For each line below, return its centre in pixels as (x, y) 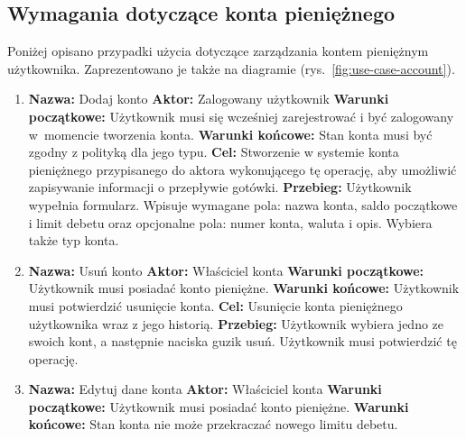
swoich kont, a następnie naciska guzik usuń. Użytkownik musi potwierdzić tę (242, 341)
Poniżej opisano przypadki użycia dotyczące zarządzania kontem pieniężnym (218, 51)
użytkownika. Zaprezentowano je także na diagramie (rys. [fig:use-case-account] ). (231, 68)
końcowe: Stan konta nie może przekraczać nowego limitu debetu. (213, 424)
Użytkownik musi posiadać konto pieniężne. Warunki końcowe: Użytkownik (244, 288)
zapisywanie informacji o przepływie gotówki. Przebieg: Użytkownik (220, 187)
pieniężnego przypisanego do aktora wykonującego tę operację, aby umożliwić (242, 169)
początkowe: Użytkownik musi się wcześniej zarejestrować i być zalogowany (241, 116)
